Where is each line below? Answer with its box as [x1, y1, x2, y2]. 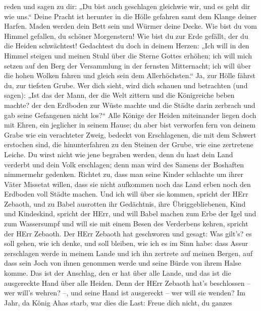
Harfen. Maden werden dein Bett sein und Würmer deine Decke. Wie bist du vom [4, 21, 257, 31]
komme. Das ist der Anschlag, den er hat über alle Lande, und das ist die [4, 268, 231, 278]
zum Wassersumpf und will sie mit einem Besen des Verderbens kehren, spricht [4, 218, 248, 229]
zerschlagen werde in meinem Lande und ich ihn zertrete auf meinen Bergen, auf [4, 247, 253, 258]
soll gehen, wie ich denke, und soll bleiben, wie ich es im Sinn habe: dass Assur [4, 238, 248, 248]
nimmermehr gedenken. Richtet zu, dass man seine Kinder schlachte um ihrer [4, 169, 243, 179]
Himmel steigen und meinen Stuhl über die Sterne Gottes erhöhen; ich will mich [4, 50, 252, 60]
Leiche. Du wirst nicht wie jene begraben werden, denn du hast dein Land [4, 149, 233, 159]
